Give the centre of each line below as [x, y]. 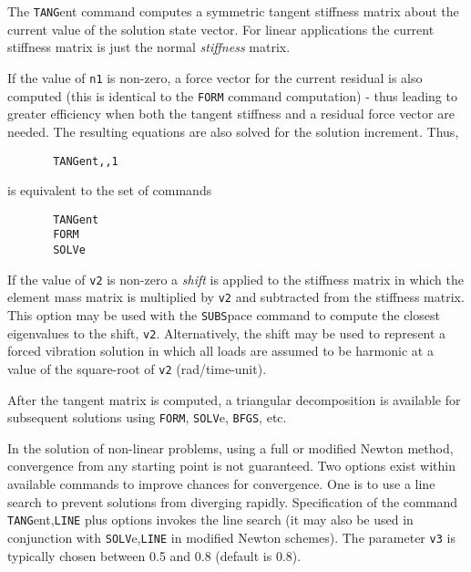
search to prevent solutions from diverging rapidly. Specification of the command [232, 501]
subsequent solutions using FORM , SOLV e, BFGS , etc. [147, 417]
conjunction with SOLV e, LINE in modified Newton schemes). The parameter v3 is [231, 537]
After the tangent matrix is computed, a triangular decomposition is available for [234, 399]
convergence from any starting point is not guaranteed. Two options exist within [232, 466]
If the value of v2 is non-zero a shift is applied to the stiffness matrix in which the [235, 279]
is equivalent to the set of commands [110, 190]
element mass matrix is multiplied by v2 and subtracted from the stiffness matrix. [236, 297]
